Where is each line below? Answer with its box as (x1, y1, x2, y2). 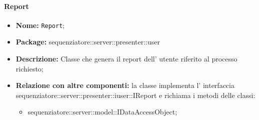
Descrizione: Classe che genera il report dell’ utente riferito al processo (15, 53, 237, 64)
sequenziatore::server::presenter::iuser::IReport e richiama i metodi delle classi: (15, 89, 255, 100)
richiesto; (15, 63, 43, 73)
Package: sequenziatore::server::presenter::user (15, 36, 160, 47)
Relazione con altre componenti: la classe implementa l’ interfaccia (15, 80, 234, 90)
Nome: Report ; (15, 19, 65, 30)
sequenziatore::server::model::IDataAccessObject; (27, 106, 177, 117)
